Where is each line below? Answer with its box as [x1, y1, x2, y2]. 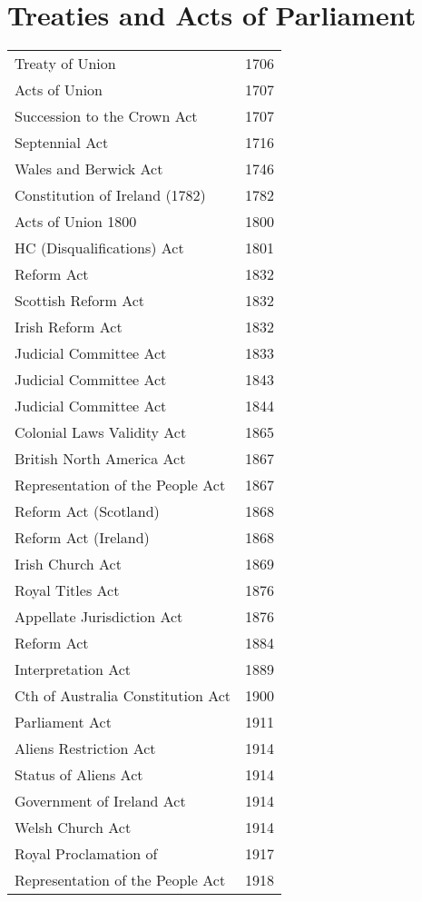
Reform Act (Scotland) [15, 501, 160, 522]
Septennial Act [15, 132, 109, 154]
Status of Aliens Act [15, 764, 143, 786]
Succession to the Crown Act [15, 105, 198, 127]
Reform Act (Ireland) [15, 527, 150, 549]
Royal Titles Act [15, 580, 120, 601]
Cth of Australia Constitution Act [15, 685, 231, 707]
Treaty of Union [15, 53, 116, 74]
